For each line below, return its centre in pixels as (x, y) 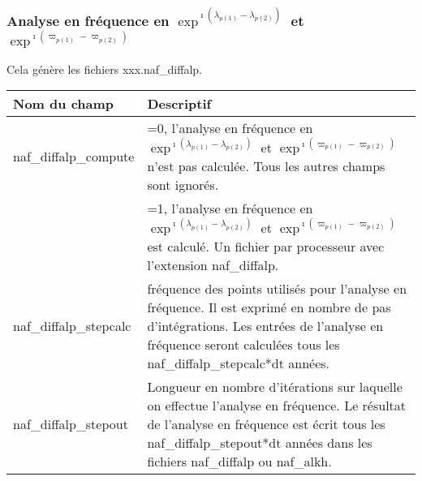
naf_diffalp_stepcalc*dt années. (239, 363)
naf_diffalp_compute (74, 157)
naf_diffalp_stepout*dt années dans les (260, 442)
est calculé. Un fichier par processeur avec (266, 246)
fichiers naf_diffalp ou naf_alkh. (239, 461)
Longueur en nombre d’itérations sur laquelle (275, 386)
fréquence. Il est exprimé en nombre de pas (269, 307)
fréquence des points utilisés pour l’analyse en (277, 288)
